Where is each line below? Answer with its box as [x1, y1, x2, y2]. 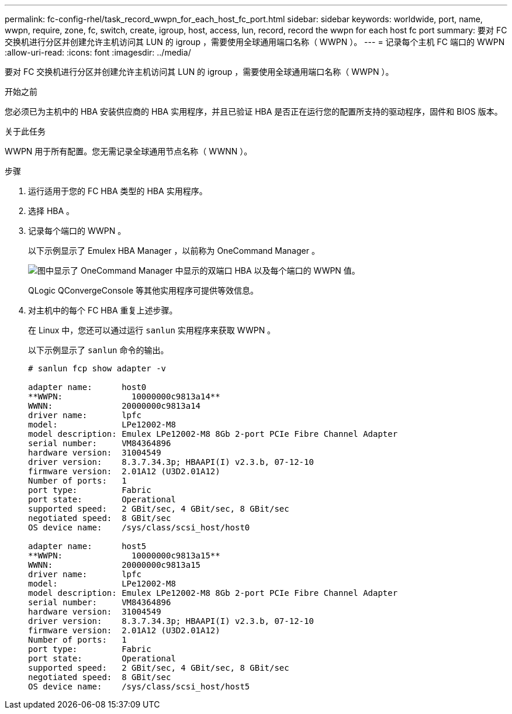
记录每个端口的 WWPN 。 [28, 226, 126, 236]
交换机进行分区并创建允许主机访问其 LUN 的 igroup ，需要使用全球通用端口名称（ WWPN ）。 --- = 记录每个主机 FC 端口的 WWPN [5, 37, 505, 47]
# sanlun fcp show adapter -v [28, 364, 167, 373]
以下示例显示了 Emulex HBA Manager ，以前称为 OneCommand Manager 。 [28, 246, 320, 256]
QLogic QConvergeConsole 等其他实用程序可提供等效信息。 [28, 285, 259, 295]
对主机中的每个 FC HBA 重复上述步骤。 [28, 305, 178, 315]
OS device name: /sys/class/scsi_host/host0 [28, 523, 250, 532]
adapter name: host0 [28, 382, 147, 392]
